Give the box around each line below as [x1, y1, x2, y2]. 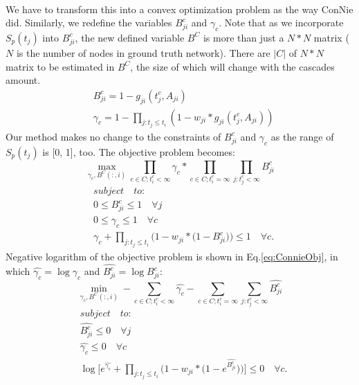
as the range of [270, 129, 334, 143]
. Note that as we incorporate [219, 15, 344, 30]
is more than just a [203, 30, 284, 44]
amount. [6, 73, 41, 87]
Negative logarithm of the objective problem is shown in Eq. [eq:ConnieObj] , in [6, 249, 338, 263]
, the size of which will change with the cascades [130, 59, 335, 73]
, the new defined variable [75, 30, 185, 44]
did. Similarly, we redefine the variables [6, 15, 172, 30]
